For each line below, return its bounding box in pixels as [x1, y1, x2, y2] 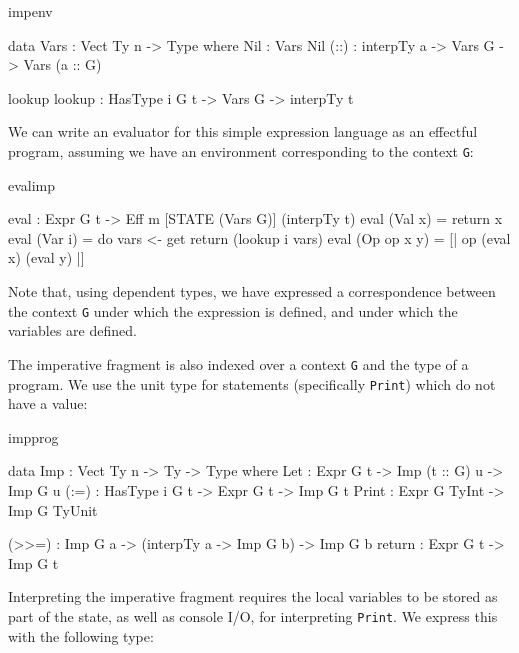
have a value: [8, 393, 88, 414]
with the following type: [8, 625, 154, 646]
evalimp [8, 174, 56, 195]
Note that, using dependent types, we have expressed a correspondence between [8, 281, 496, 301]
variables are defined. [8, 320, 137, 341]
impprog [8, 426, 59, 447]
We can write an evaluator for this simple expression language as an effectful [8, 121, 478, 142]
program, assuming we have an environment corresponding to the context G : [8, 140, 474, 161]
